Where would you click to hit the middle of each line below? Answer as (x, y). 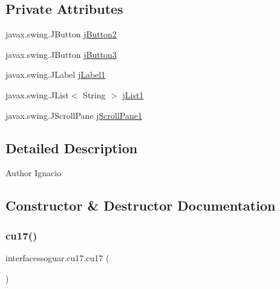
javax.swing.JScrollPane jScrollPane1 (74, 115)
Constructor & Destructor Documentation (141, 205)
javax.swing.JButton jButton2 (61, 34)
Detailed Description (72, 148)
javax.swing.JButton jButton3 (61, 54)
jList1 (133, 94)
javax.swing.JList (37, 94)
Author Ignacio (34, 173)
